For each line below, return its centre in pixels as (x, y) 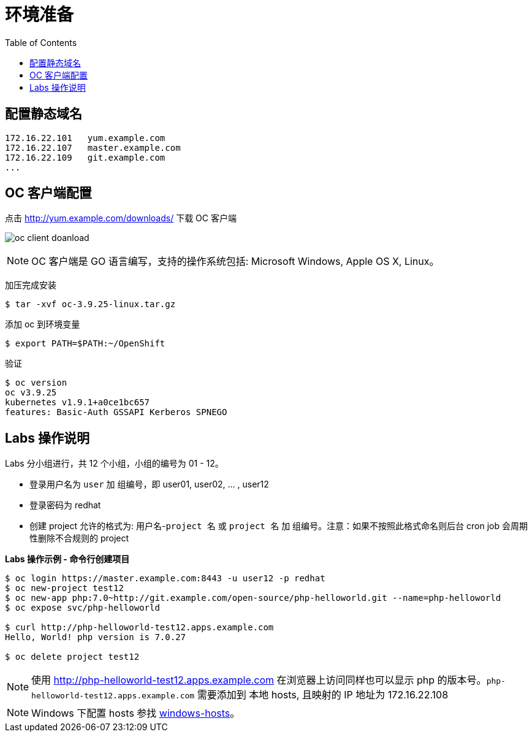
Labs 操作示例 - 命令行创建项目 (67, 559)
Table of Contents (41, 42)
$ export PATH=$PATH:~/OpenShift (85, 344)
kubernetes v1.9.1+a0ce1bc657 (78, 403)
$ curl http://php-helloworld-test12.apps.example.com (139, 628)
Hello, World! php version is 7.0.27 (96, 637)
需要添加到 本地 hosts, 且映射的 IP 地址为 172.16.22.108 (323, 695)
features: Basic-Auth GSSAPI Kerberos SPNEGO (116, 412)
